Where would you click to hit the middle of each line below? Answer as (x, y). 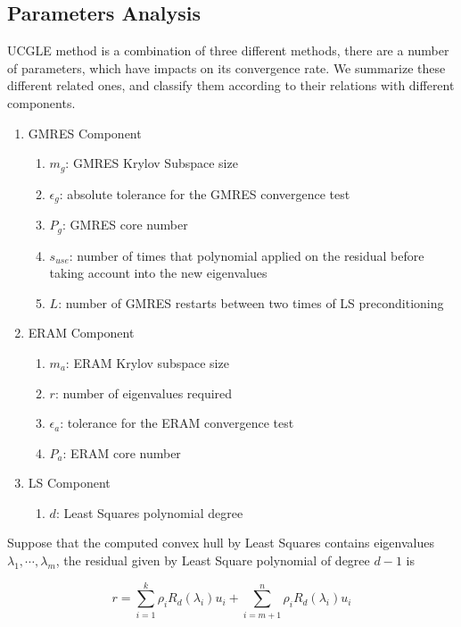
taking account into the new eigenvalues (158, 273)
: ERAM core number (122, 452)
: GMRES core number (125, 225)
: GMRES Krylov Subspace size (152, 163)
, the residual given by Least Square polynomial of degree (213, 560)
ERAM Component (81, 333)
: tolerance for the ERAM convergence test (177, 423)
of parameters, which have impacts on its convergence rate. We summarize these (226, 67)
